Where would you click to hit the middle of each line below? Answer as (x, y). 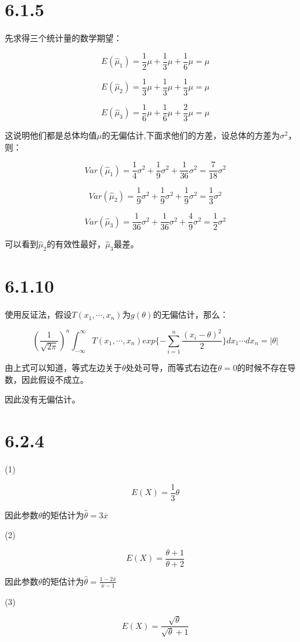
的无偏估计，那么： (191, 314)
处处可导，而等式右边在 (172, 368)
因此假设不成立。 (55, 379)
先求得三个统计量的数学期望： (63, 38)
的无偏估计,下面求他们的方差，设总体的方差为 (191, 135)
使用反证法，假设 (38, 314)
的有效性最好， (76, 244)
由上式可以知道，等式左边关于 (63, 368)
